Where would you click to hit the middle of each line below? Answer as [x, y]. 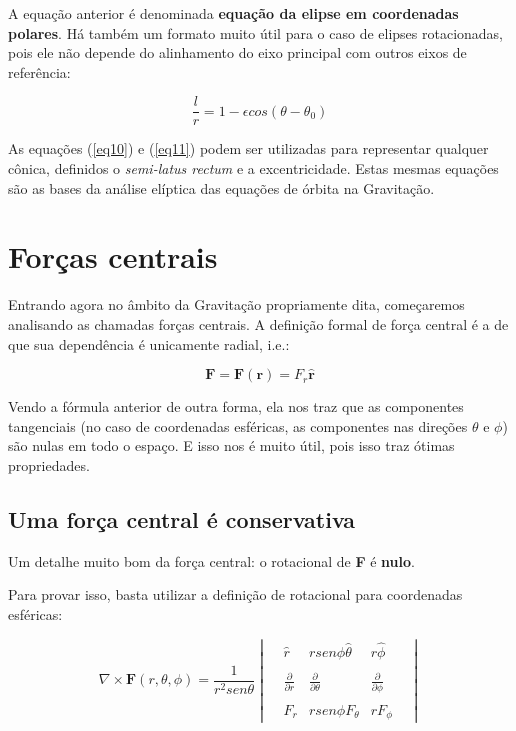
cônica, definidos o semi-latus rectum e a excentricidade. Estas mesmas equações [253, 168]
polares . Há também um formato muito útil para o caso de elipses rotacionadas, [255, 32]
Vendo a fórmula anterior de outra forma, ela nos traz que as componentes [236, 406]
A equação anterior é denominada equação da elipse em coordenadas [233, 13]
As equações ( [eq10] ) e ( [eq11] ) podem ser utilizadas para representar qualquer [248, 148]
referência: [39, 71]
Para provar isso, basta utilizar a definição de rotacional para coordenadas [235, 594]
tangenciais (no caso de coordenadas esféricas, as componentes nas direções [238, 425]
